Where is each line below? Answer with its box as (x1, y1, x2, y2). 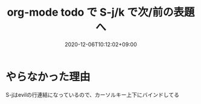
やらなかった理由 (5, 70, 91, 84)
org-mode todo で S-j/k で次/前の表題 (7, 5, 195, 19)
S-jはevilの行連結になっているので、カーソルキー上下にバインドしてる (5, 91, 179, 98)
